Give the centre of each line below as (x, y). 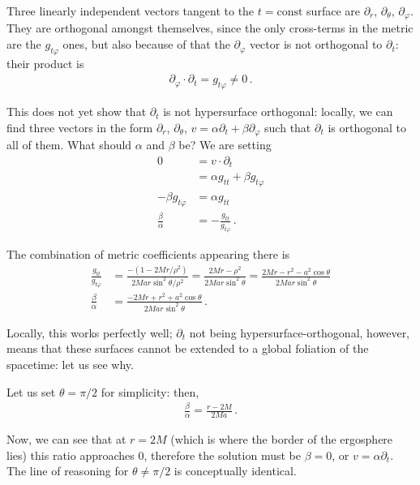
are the (24, 44)
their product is (45, 63)
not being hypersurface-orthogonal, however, (300, 332)
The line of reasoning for (68, 471)
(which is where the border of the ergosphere (282, 439)
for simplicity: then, (150, 391)
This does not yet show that (77, 112)
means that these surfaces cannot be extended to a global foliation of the (188, 348)
